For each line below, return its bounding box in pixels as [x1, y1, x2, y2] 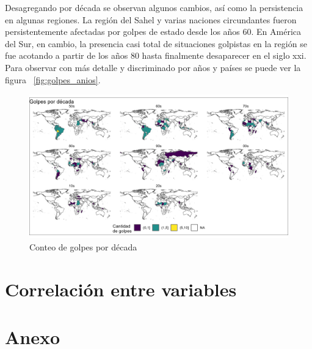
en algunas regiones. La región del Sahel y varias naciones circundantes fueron [5, 13, 297, 26]
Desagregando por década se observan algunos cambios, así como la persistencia [5, 1, 303, 13]
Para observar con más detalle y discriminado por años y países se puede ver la [5, 61, 301, 73]
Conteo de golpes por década [29, 240, 137, 253]
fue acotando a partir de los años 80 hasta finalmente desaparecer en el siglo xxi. [5, 49, 307, 62]
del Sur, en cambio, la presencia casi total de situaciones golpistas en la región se [5, 37, 307, 50]
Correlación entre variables [5, 276, 237, 301]
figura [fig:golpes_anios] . [5, 73, 101, 86]
